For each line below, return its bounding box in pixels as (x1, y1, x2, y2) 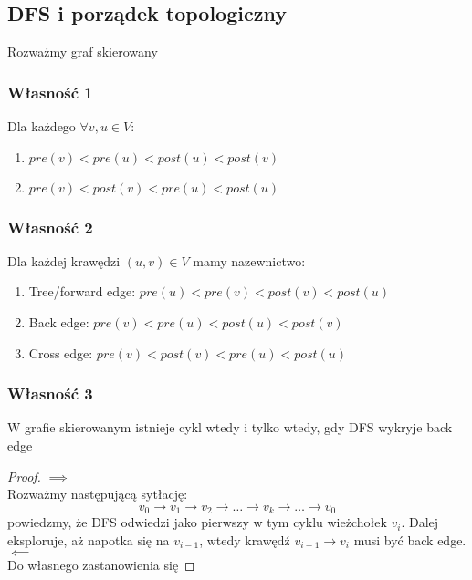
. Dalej (401, 513, 439, 532)
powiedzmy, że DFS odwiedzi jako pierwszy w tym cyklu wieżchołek (7, 513, 387, 532)
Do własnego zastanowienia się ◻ (7, 555, 195, 575)
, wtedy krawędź (199, 530, 290, 549)
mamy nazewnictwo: (193, 251, 306, 270)
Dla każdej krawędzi (7, 251, 121, 270)
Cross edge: (28, 343, 93, 362)
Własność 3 (7, 382, 93, 405)
